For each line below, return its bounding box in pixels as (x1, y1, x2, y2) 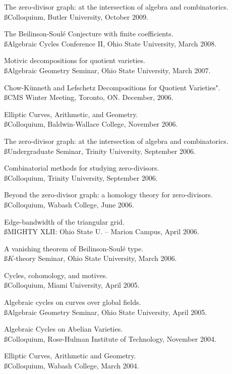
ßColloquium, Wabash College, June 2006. (4, 199, 134, 209)
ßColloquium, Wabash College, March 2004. (4, 360, 139, 371)
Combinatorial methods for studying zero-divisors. (4, 163, 159, 173)
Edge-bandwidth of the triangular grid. (4, 216, 125, 227)
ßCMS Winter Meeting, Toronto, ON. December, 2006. (4, 92, 173, 102)
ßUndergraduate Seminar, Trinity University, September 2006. (4, 145, 196, 156)
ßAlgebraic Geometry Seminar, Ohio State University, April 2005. (4, 306, 207, 317)
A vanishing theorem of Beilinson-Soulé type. (4, 243, 144, 253)
